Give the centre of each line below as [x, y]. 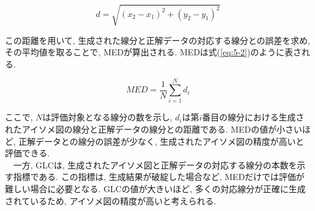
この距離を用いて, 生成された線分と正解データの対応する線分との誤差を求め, [157, 40]
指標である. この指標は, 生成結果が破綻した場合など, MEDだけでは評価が [159, 177]
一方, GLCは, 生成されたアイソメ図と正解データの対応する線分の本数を [155, 164]
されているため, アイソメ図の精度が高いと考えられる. [111, 200]
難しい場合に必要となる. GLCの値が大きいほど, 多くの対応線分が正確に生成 [155, 189]
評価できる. [27, 153]
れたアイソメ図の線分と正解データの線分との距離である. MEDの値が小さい [154, 129]
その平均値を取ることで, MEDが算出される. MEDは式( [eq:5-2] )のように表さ [153, 52]
